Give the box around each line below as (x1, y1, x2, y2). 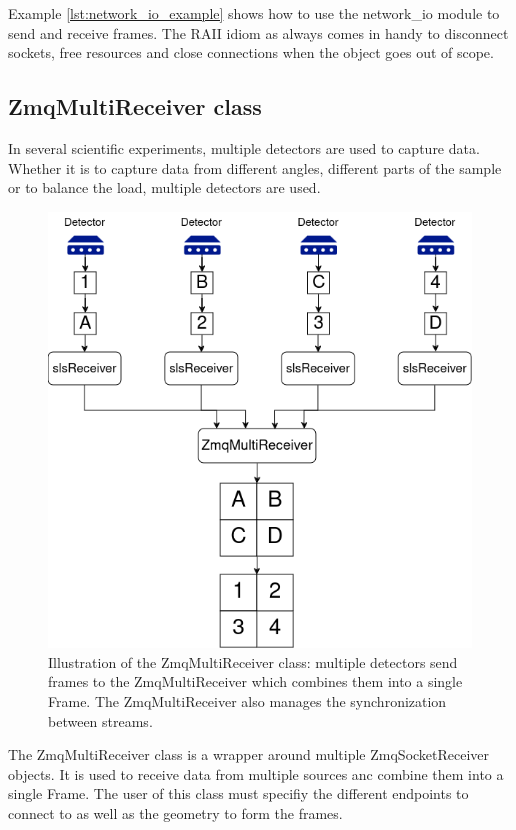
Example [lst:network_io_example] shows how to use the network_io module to (8, 3, 500, 23)
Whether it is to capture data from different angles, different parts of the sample (8, 157, 502, 178)
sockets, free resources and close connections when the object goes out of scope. (8, 42, 494, 63)
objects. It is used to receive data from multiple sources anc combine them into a (8, 763, 504, 784)
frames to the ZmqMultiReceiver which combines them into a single (48, 671, 463, 692)
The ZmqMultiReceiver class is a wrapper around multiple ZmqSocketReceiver (8, 744, 490, 765)
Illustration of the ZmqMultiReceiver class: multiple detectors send (48, 651, 458, 672)
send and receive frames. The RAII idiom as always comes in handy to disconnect (8, 22, 509, 43)
